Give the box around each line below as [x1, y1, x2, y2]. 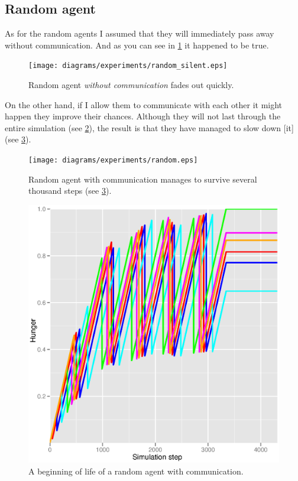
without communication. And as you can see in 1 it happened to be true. [5, 38, 269, 51]
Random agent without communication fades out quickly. [28, 79, 234, 91]
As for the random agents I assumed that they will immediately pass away [5, 27, 274, 40]
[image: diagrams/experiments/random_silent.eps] [28, 61, 228, 70]
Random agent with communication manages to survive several [28, 173, 257, 185]
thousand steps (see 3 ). [28, 184, 112, 197]
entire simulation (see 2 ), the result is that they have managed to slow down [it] [5, 121, 294, 134]
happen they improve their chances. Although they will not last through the [5, 110, 281, 122]
